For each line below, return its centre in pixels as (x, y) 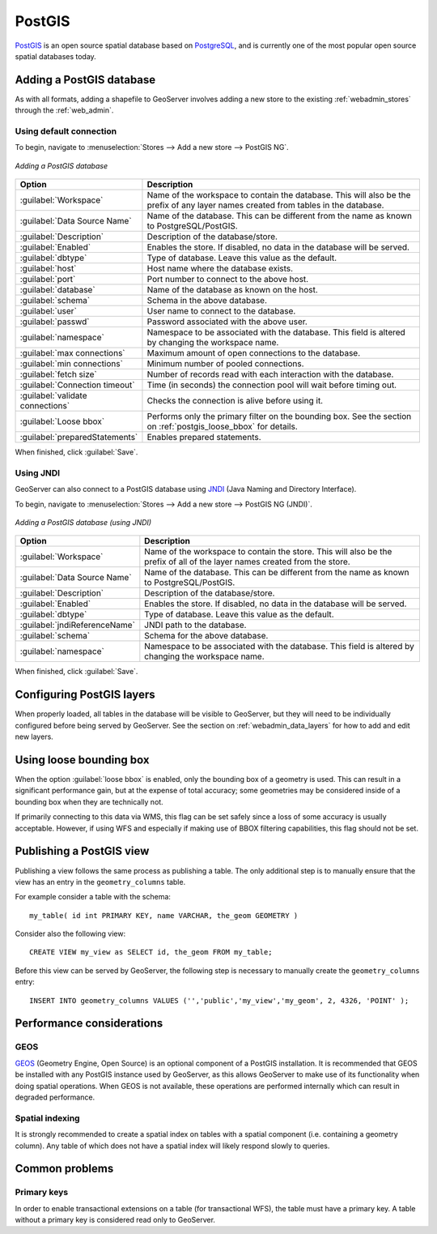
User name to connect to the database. (221, 311)
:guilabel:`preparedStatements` (79, 438)
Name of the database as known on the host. (233, 290)
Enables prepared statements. (204, 438)
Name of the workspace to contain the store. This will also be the (268, 552)
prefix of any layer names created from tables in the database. (265, 205)
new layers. (34, 737)
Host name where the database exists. (220, 269)
